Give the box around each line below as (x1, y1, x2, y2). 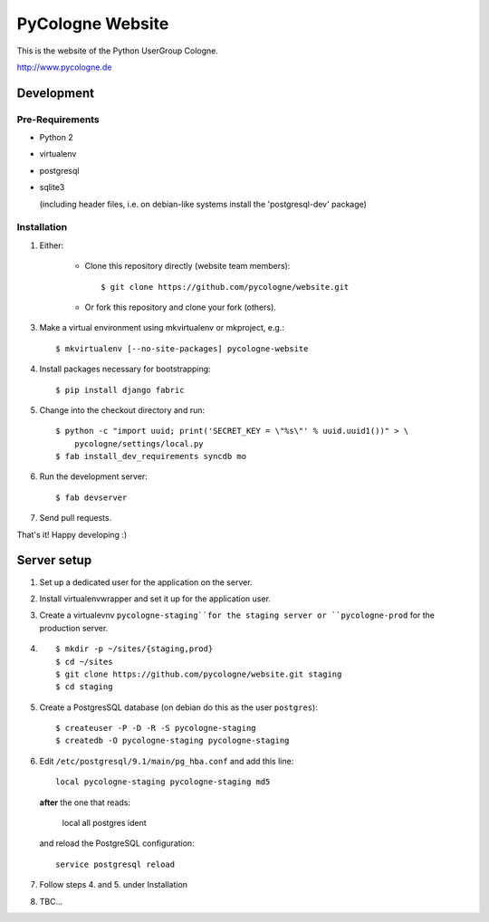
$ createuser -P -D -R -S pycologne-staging (55, 723, 257, 734)
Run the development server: (39, 471, 149, 482)
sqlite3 (39, 182, 65, 193)
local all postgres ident (62, 818, 147, 829)
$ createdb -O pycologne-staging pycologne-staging (55, 735, 290, 746)
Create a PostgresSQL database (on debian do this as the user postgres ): (39, 702, 319, 713)
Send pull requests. (39, 513, 112, 523)
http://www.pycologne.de (16, 62, 112, 72)
